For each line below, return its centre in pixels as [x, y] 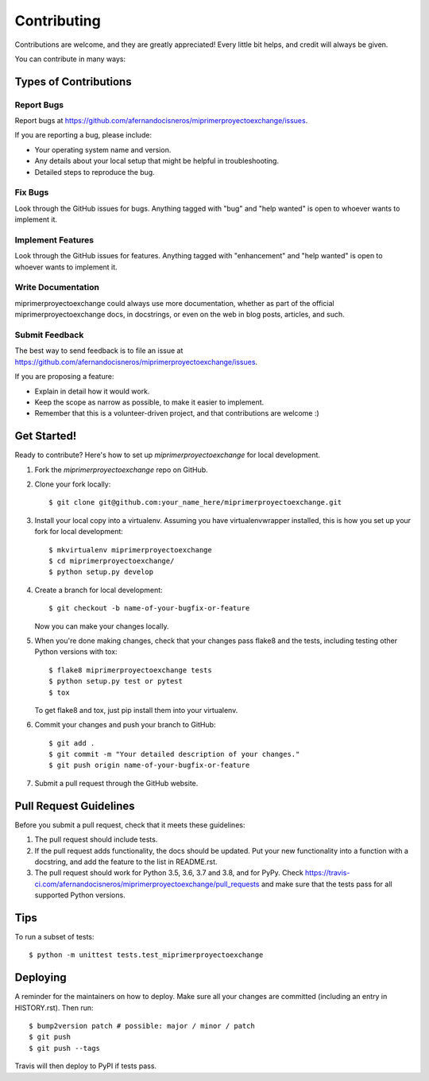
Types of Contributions [73, 81]
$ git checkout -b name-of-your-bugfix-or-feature [149, 608]
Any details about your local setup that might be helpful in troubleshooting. [157, 161]
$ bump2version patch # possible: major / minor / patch [142, 1026]
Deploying [41, 978]
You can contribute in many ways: [70, 59]
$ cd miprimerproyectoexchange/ [112, 561]
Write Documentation [57, 288]
